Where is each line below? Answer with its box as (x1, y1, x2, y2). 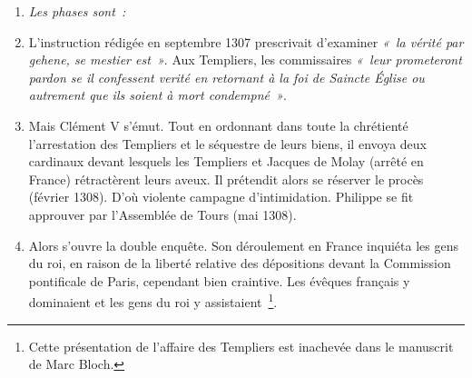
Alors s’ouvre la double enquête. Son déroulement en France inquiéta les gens (28, 235, 458, 254)
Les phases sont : (28, 2, 126, 20)
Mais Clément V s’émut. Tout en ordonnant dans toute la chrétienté (28, 115, 408, 134)
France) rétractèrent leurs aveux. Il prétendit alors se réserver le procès (28, 169, 424, 188)
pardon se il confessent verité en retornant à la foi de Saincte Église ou (28, 67, 425, 86)
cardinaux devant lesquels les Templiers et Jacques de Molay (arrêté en (28, 152, 424, 171)
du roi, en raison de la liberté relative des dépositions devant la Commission (28, 254, 451, 273)
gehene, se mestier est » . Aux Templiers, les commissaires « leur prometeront (28, 50, 462, 69)
